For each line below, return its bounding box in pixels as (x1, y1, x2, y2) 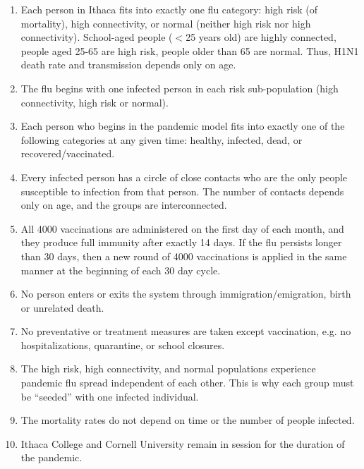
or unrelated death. (20, 300, 104, 315)
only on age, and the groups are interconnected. (20, 197, 227, 212)
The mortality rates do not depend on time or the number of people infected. (20, 413, 355, 427)
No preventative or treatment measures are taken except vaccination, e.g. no (20, 324, 351, 339)
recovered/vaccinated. (20, 146, 115, 161)
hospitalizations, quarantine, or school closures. (20, 337, 225, 352)
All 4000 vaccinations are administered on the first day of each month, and (20, 221, 344, 236)
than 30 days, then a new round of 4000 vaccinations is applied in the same (20, 248, 347, 263)
